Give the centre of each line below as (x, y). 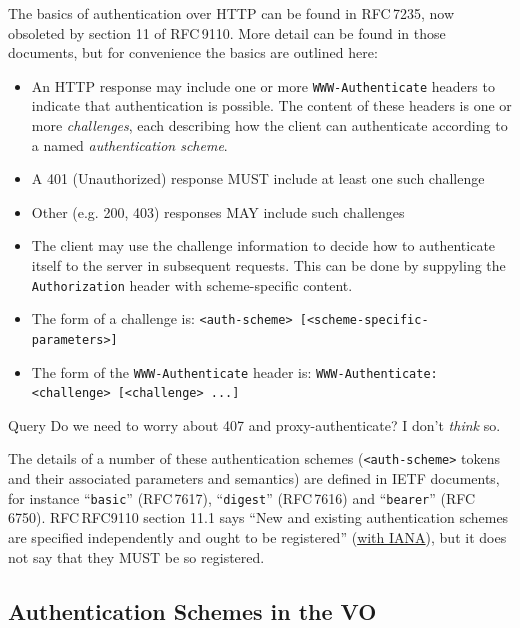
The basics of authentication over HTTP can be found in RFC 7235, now (231, 13)
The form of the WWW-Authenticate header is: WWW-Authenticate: (234, 371)
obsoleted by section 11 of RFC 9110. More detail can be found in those (227, 32)
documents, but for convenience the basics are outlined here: (193, 52)
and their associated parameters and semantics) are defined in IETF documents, (254, 478)
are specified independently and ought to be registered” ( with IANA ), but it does (257, 536)
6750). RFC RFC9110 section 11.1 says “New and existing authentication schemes (258, 517)
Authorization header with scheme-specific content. (192, 284)
